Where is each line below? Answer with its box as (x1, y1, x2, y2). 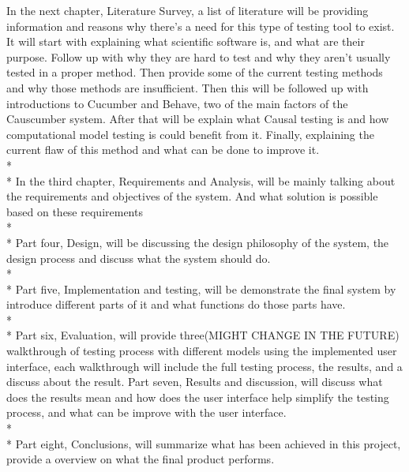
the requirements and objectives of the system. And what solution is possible (6, 188, 378, 204)
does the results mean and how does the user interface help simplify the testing (6, 388, 389, 405)
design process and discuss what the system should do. (6, 249, 271, 266)
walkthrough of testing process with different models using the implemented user (6, 343, 397, 359)
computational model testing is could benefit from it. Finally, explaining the (6, 125, 374, 142)
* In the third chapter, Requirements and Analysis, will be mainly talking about (6, 172, 396, 189)
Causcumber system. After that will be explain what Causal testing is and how (6, 111, 389, 127)
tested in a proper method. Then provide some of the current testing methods (6, 64, 383, 81)
